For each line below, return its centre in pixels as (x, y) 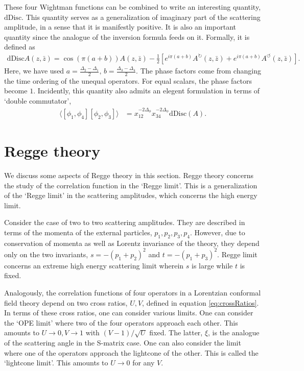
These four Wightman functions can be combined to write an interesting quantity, (133, 7)
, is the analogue (234, 332)
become (16, 91)
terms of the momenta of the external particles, (78, 232)
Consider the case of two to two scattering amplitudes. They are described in (125, 222)
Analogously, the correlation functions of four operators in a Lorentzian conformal (133, 293)
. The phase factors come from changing (198, 70)
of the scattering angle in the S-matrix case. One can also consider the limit (123, 342)
